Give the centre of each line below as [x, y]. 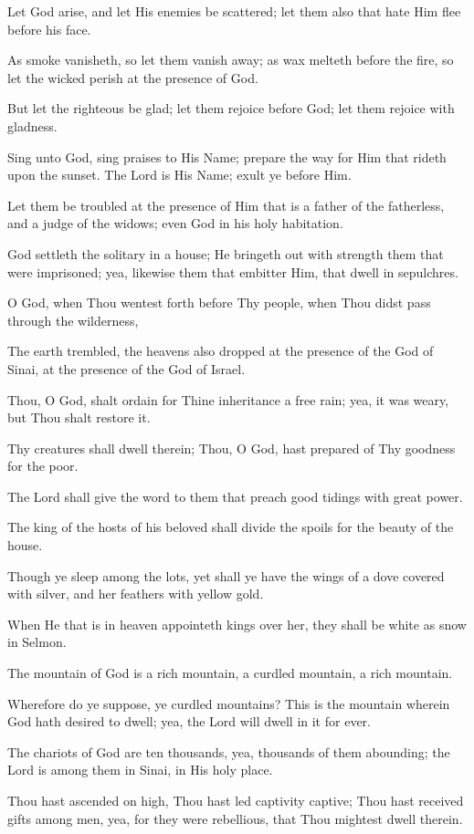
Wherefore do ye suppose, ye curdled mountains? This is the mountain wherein [229, 703]
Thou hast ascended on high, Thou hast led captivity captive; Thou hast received [236, 800]
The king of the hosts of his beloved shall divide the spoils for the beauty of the [231, 527]
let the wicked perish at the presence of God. [133, 77]
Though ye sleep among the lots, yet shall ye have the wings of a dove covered [226, 575]
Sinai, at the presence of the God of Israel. [126, 368]
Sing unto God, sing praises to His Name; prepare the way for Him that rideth [227, 156]
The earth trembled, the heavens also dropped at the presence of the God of [221, 351]
